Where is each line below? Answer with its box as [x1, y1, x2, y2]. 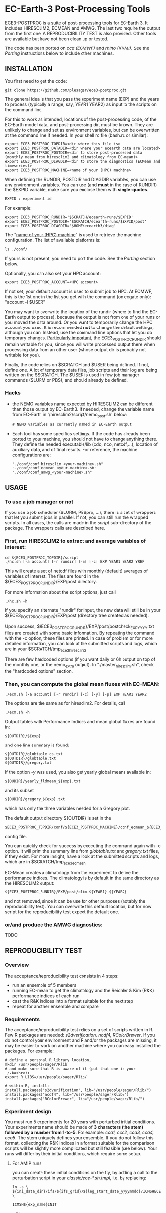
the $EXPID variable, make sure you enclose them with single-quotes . [5, 187, 149, 192]
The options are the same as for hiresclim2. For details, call [5, 700, 125, 706]
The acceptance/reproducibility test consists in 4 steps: [5, 973, 119, 979]
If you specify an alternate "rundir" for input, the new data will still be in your [5, 607, 161, 613]
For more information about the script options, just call [5, 589, 116, 595]
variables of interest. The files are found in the [5, 573, 99, 579]
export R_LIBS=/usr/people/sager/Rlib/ [5, 1074, 87, 1079]
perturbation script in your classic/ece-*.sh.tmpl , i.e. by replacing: [12, 1175, 147, 1181]
